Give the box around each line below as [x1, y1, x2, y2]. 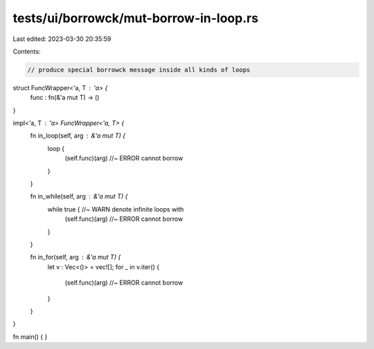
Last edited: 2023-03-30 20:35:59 [12, 35, 112, 43]
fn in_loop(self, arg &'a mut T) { [30, 132, 126, 140]
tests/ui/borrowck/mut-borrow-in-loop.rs [12, 10, 259, 26]
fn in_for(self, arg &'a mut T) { [30, 253, 121, 262]
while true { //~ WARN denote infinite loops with [47, 205, 184, 213]
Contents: [12, 47, 41, 56]
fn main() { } [12, 332, 48, 341]
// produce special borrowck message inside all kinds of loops [27, 66, 251, 74]
